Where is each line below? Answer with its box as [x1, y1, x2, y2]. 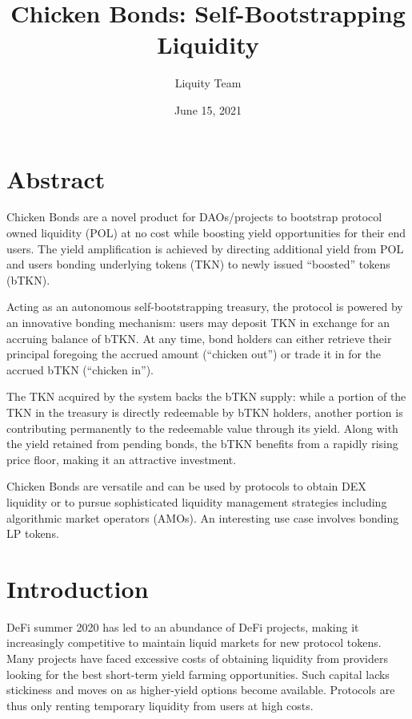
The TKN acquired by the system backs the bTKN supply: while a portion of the [6, 388, 406, 405]
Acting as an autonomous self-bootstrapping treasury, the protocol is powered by [6, 298, 403, 315]
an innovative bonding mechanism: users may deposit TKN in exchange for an [6, 314, 390, 330]
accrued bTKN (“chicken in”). [6, 361, 154, 378]
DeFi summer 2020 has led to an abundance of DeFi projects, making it [6, 618, 359, 635]
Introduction [6, 572, 149, 604]
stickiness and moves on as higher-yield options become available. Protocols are [6, 681, 395, 698]
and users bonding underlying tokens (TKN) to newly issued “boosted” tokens [6, 256, 390, 273]
